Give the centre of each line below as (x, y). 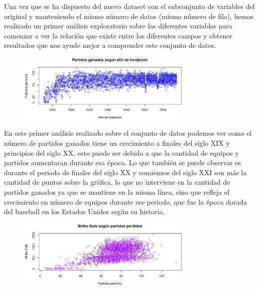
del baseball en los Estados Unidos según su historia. (84, 211)
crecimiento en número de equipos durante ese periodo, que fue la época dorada (126, 201)
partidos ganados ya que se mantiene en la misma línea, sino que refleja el (117, 192)
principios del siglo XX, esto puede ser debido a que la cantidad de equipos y (122, 152)
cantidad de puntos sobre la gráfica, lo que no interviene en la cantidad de (117, 182)
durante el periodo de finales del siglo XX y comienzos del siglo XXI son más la (125, 172)
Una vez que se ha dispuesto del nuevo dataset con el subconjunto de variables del (129, 6)
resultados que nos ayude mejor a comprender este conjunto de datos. (110, 45)
